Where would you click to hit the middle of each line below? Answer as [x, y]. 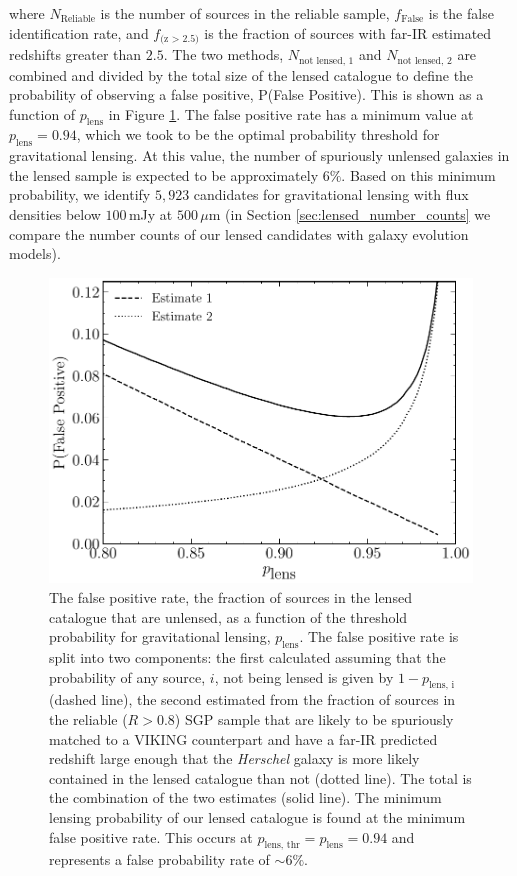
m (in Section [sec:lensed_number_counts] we [349, 214]
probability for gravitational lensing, [160, 636]
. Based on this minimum [418, 174]
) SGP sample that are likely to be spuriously [314, 718]
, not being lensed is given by [304, 676]
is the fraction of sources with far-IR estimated [348, 32]
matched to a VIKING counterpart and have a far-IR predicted [243, 738]
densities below [55, 214]
